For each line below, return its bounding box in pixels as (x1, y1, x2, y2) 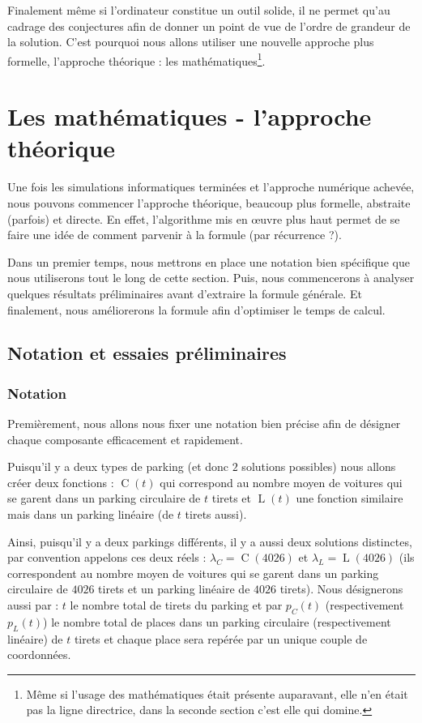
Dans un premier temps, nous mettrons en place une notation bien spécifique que (7, 253, 410, 270)
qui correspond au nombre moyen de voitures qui (160, 473, 403, 490)
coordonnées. (7, 646, 71, 663)
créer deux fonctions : (7, 473, 114, 490)
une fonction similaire (296, 490, 403, 507)
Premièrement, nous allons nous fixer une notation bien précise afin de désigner (7, 415, 401, 432)
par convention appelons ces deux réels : (7, 549, 207, 566)
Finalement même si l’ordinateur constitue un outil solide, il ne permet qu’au (7, 2, 390, 18)
